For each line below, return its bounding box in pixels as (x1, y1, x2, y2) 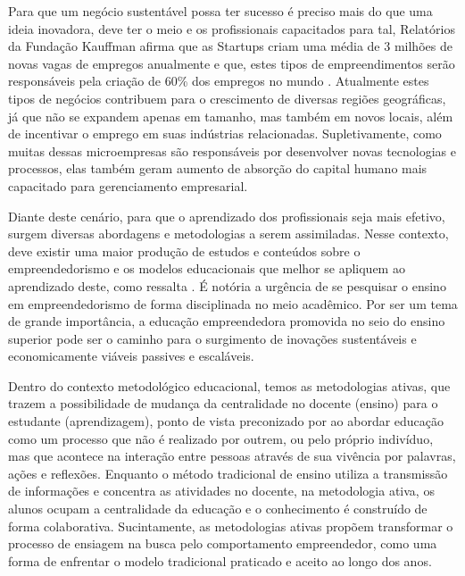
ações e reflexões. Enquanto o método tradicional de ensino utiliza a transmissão (8, 463, 448, 482)
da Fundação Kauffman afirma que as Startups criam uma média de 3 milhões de (8, 37, 453, 55)
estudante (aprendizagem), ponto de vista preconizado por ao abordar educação (8, 412, 444, 430)
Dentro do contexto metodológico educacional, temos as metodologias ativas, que (8, 376, 451, 395)
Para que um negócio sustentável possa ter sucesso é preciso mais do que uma (8, 2, 433, 20)
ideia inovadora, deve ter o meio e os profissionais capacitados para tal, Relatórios (8, 19, 455, 38)
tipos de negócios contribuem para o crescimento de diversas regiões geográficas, (8, 88, 446, 107)
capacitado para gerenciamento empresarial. (8, 176, 248, 195)
